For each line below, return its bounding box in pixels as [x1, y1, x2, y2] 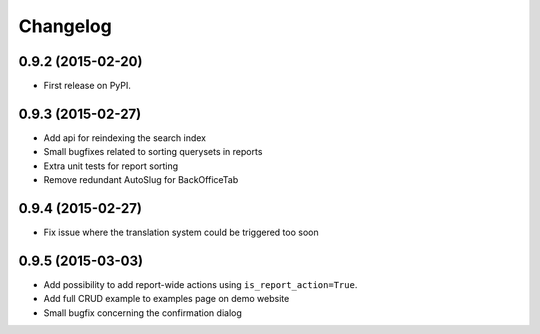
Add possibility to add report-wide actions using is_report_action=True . [43, 278, 358, 290]
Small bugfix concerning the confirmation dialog [43, 306, 242, 319]
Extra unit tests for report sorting [43, 160, 179, 172]
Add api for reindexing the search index [43, 131, 207, 144]
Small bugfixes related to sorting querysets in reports [43, 146, 263, 158]
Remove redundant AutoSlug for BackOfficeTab [43, 174, 239, 186]
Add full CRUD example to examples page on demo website [43, 293, 290, 305]
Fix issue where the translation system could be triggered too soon [43, 226, 319, 239]
